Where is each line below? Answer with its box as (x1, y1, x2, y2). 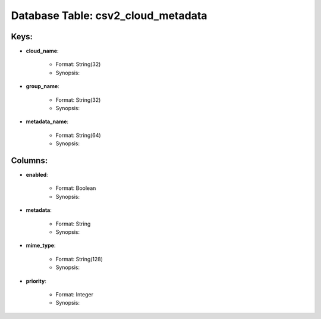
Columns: (11, 155, 48, 165)
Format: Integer (55, 291, 93, 298)
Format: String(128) (55, 255, 103, 262)
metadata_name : (26, 118, 68, 125)
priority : (26, 277, 47, 284)
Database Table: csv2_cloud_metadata (11, 9, 207, 22)
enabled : (26, 171, 49, 179)
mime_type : (26, 242, 56, 249)
